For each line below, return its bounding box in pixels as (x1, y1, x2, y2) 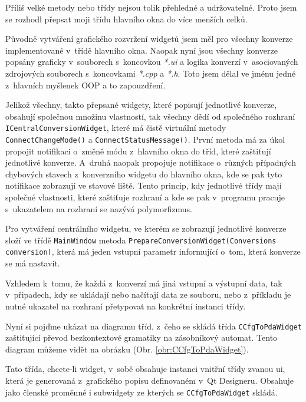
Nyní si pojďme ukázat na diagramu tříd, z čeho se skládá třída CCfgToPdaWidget (5, 319, 302, 332)
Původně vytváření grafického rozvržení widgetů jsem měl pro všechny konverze (5, 32, 293, 45)
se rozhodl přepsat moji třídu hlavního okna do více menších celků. (5, 12, 248, 25)
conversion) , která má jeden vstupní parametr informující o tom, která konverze (5, 245, 301, 258)
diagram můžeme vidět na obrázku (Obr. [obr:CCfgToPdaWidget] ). (5, 342, 249, 355)
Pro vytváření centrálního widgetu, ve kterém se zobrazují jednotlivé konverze (5, 222, 287, 235)
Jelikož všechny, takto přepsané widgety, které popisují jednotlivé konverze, (5, 98, 277, 111)
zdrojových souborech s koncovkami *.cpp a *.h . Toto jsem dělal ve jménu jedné (5, 67, 296, 79)
